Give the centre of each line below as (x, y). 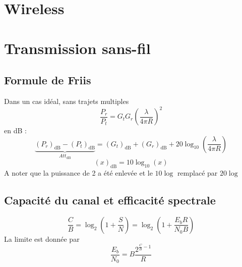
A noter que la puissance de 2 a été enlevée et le (78, 173)
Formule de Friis (48, 80)
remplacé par (197, 173)
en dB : (15, 130)
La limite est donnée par (42, 238)
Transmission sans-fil (77, 48)
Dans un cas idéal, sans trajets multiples (67, 101)
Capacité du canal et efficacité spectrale (110, 200)
